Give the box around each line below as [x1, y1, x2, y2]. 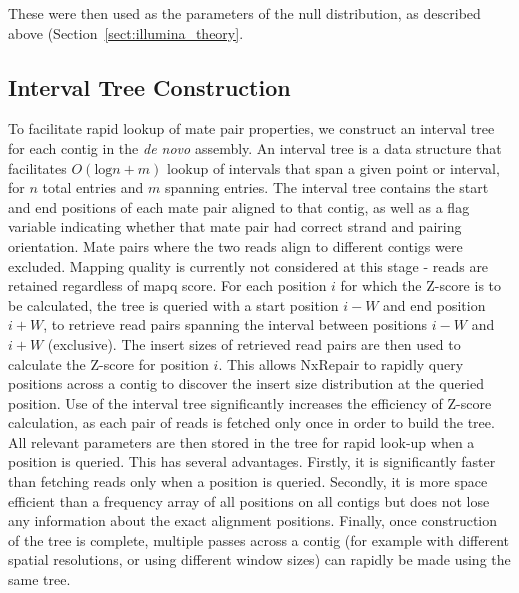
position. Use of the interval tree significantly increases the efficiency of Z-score [8, 392, 492, 413]
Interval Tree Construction [8, 71, 291, 102]
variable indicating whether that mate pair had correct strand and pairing [8, 216, 462, 237]
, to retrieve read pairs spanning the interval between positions [43, 314, 428, 335]
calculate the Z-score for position [8, 353, 209, 374]
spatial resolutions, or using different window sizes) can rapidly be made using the [8, 549, 511, 570]
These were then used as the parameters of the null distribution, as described [8, 3, 481, 23]
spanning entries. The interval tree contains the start [164, 177, 489, 198]
